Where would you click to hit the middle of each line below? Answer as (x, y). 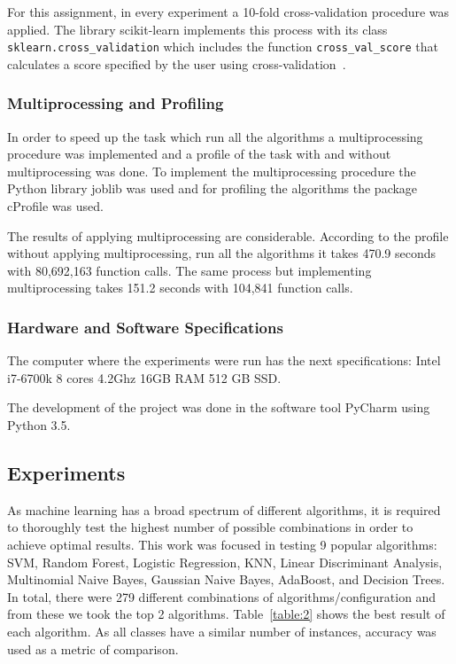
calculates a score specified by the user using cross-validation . (177, 63)
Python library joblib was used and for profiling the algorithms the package (213, 188)
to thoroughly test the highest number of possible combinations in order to (210, 527)
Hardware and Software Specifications (145, 327)
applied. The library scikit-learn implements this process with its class (197, 29)
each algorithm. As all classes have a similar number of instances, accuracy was (222, 631)
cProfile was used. (55, 206)
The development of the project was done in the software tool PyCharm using (219, 407)
